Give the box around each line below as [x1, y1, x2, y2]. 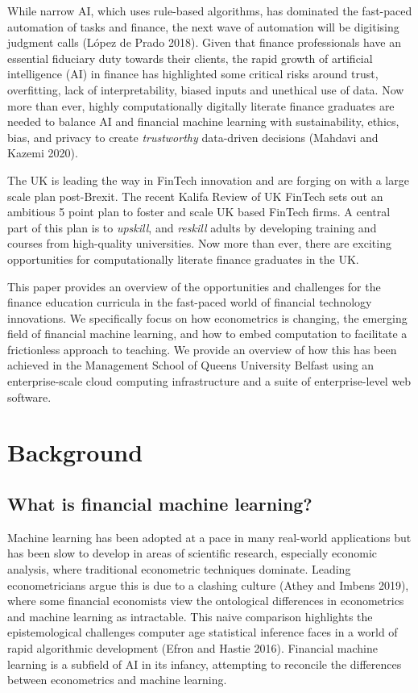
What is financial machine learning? [7, 491, 312, 516]
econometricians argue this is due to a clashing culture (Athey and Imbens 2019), [7, 576, 409, 593]
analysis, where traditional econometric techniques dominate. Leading [7, 561, 351, 578]
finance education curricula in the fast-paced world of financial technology [7, 294, 372, 311]
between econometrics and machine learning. [7, 671, 227, 688]
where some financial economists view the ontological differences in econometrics [7, 592, 404, 609]
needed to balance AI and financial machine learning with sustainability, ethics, [7, 113, 399, 130]
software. [7, 388, 52, 405]
